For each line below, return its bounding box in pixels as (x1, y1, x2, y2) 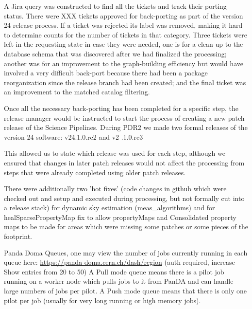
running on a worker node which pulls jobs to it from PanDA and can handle (4, 276, 234, 286)
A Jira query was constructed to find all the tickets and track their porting (4, 1, 227, 11)
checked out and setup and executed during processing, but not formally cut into (4, 193, 245, 203)
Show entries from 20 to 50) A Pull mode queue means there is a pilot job (4, 266, 224, 276)
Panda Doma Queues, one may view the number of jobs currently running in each (4, 247, 248, 257)
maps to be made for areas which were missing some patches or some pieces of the (4, 221, 249, 232)
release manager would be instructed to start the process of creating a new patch (4, 112, 245, 123)
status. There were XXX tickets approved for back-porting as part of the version (4, 10, 243, 20)
